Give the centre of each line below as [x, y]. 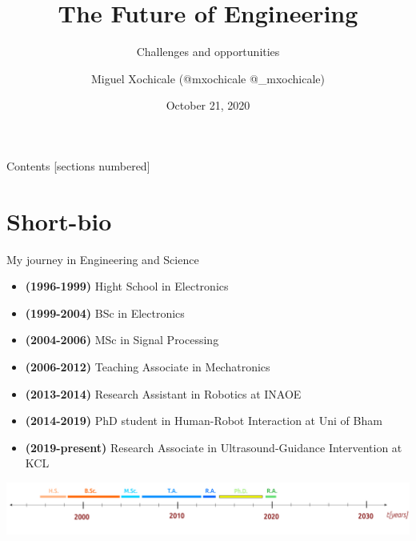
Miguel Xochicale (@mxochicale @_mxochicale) [208, 78]
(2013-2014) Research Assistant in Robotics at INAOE [163, 393]
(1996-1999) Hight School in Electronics [127, 286]
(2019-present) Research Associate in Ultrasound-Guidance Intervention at [214, 447]
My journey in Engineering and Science [103, 259]
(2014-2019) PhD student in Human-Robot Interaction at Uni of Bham [204, 421]
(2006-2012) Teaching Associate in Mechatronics [148, 367]
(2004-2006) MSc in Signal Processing [122, 340]
